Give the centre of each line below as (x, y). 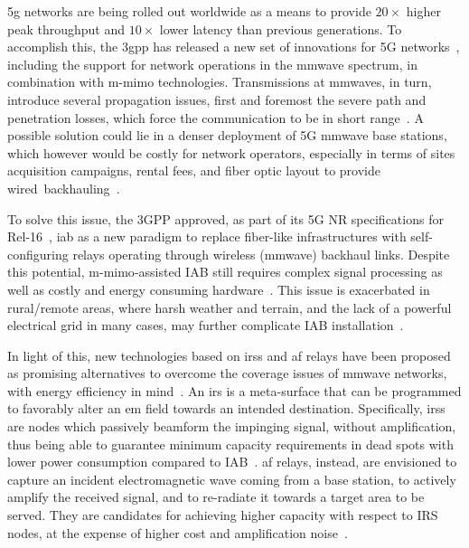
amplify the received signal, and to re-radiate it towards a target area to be (216, 497)
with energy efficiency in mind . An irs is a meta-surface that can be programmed (234, 390)
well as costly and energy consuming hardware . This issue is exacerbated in (219, 289)
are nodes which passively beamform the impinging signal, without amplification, (232, 426)
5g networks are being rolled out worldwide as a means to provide (189, 11)
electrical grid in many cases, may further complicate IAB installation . (206, 325)
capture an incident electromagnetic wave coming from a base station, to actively (232, 479)
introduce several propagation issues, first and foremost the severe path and (217, 99)
